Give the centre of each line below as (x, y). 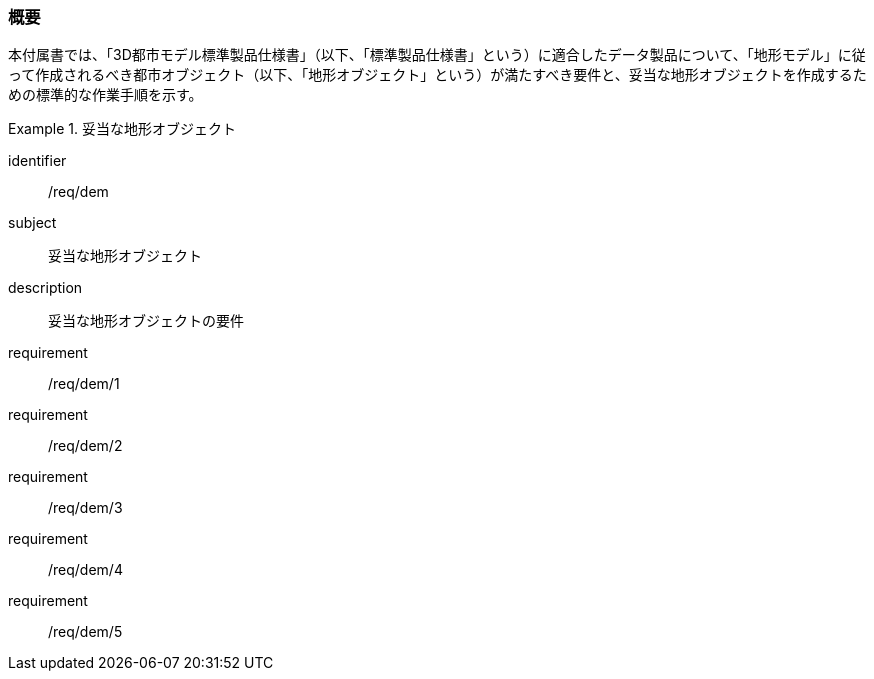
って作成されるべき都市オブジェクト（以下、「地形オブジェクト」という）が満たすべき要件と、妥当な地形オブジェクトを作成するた (437, 75)
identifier (37, 161)
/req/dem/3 (85, 508)
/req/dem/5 (85, 632)
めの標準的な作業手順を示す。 (105, 95)
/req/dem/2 (85, 446)
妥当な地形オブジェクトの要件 (146, 321)
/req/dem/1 (84, 384)
